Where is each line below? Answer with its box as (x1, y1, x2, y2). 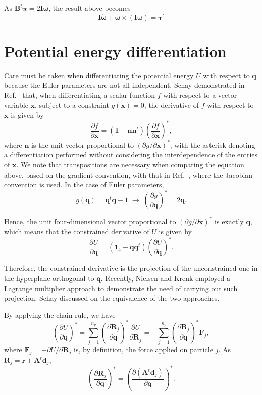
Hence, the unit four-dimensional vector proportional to (4, 216, 176, 227)
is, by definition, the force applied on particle (74, 344, 213, 355)
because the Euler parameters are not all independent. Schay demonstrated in (4, 80, 245, 90)
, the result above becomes (48, 3, 131, 13)
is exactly (215, 216, 244, 227)
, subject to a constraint (35, 99, 109, 110)
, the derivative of (144, 99, 199, 110)
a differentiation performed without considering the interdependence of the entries (4, 149, 258, 160)
